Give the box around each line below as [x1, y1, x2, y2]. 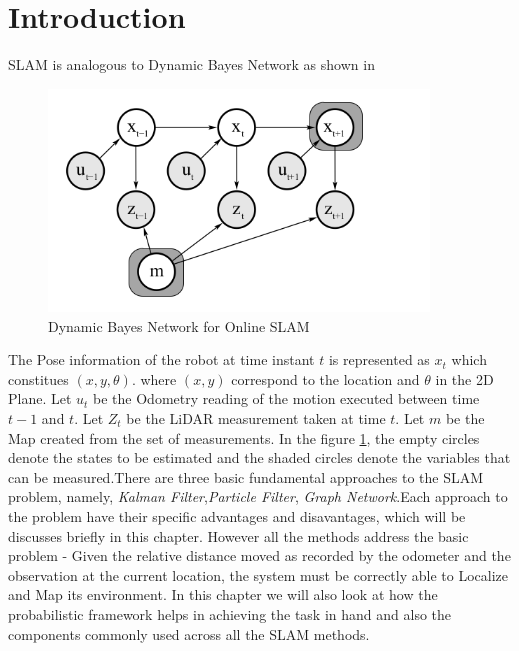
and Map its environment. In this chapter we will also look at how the [8, 584, 438, 605]
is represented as [328, 349, 430, 370]
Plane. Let [8, 388, 72, 409]
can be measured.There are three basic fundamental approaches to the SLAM [8, 466, 484, 487]
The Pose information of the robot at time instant [8, 349, 315, 370]
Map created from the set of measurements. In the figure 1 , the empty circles [8, 427, 480, 448]
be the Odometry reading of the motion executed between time [93, 388, 480, 409]
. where [131, 368, 177, 389]
